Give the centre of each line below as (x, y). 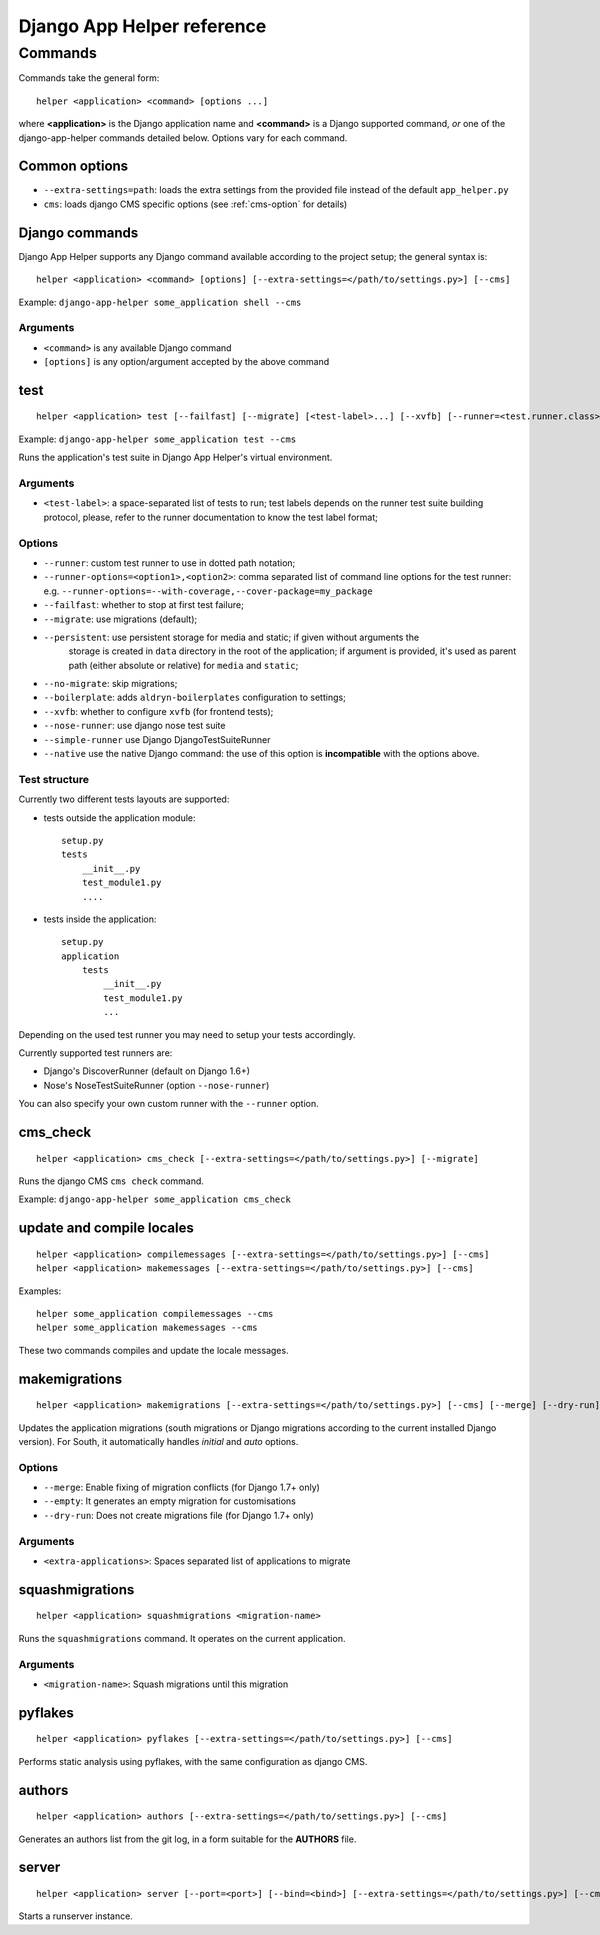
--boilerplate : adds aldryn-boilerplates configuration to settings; (195, 697)
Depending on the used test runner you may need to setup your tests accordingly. (187, 1034)
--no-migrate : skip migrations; (110, 684)
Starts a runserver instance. (76, 1916)
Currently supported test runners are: (95, 1053)
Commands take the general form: (89, 78)
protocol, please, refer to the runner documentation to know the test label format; (211, 517)
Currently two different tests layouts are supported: (124, 799)
